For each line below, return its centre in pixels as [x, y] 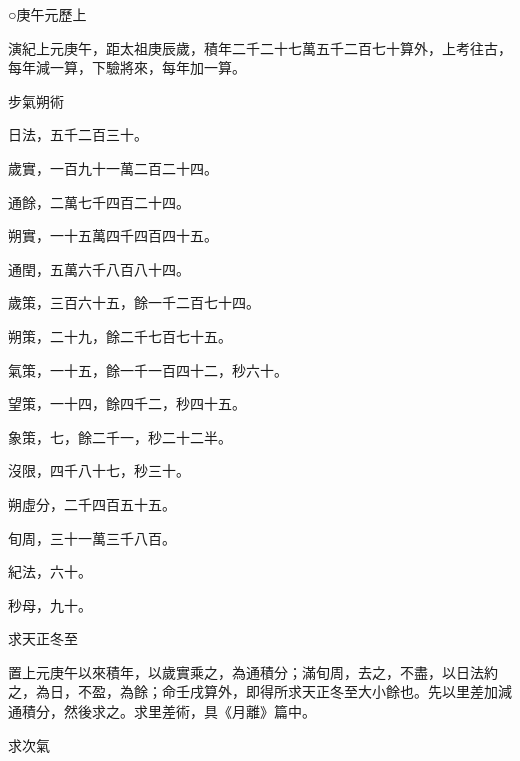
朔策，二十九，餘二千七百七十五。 [120, 335]
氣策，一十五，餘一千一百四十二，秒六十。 [148, 369]
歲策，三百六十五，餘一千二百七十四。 [134, 302]
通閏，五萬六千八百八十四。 [99, 268]
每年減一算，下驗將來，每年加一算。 [127, 67]
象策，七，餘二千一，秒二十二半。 [120, 436]
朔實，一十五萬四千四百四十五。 [113, 235]
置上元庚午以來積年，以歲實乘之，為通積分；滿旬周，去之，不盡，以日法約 [253, 671]
